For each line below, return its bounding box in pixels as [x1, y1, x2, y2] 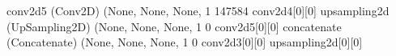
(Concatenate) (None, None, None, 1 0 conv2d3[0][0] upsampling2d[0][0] [6, 34, 363, 50]
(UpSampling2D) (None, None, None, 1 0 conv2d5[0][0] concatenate [6, 18, 342, 34]
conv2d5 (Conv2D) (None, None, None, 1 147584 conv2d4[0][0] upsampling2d [6, 2, 390, 18]
